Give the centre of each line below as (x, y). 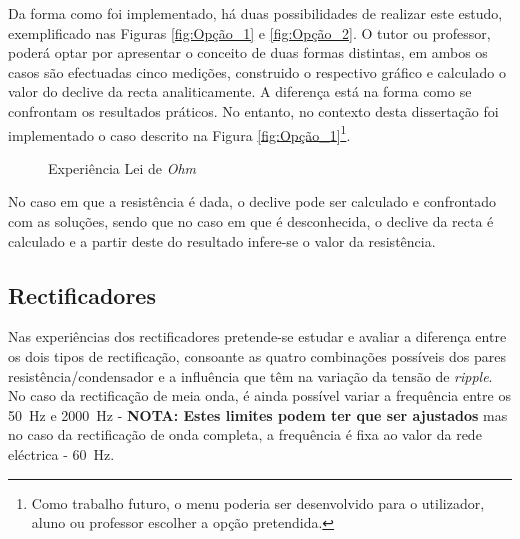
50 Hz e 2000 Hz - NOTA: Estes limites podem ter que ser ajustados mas (258, 414)
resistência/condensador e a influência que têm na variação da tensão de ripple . (250, 375)
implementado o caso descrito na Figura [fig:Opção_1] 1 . (179, 133)
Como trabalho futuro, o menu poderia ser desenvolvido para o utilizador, (258, 502)
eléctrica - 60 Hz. (61, 453)
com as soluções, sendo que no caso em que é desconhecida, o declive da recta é (251, 221)
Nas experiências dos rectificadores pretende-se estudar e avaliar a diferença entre (257, 336)
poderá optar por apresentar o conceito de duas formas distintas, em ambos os (248, 52)
